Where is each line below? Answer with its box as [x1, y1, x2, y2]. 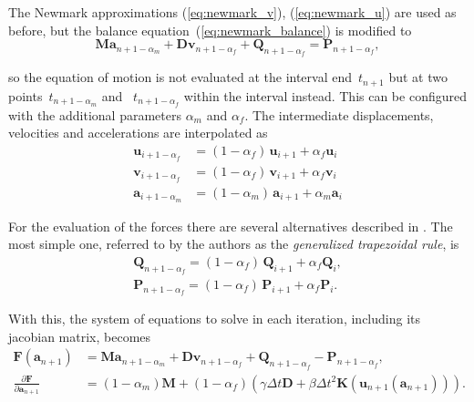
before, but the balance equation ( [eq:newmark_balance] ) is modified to [8, 20, 412, 39]
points [8, 86, 43, 105]
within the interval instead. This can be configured [183, 86, 467, 105]
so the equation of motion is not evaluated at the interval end [8, 67, 353, 87]
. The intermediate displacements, [244, 105, 434, 124]
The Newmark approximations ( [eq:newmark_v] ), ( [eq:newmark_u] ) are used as [8, 3, 457, 21]
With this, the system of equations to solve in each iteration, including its [8, 309, 421, 328]
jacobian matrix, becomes [8, 326, 151, 345]
